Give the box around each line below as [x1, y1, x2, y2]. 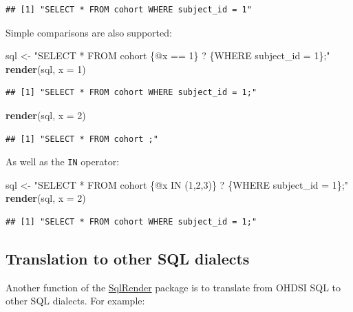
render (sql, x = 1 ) [6, 61, 86, 76]
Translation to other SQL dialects [6, 247, 250, 269]
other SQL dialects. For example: [6, 293, 145, 308]
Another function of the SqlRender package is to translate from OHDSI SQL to [6, 280, 341, 294]
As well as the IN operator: [6, 154, 120, 169]
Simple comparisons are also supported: [6, 25, 172, 39]
